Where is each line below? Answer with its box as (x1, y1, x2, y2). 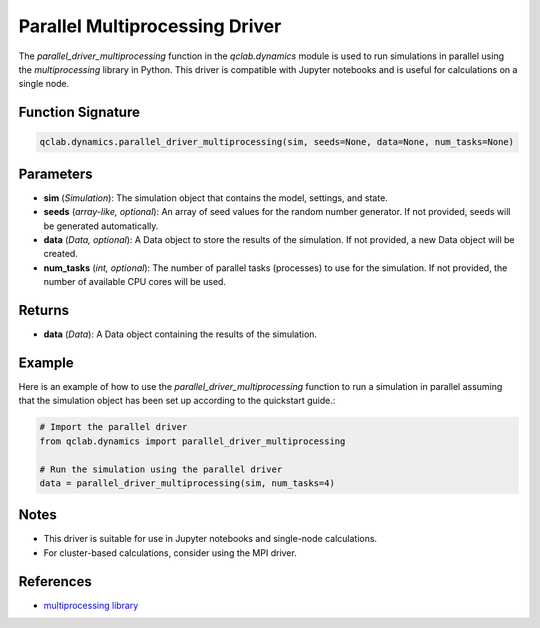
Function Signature (18, 104, 140, 121)
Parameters (18, 165, 93, 182)
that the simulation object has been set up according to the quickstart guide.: (18, 395, 336, 407)
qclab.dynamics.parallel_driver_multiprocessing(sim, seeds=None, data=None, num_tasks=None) (39, 136, 515, 148)
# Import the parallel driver (39, 421, 188, 433)
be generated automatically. (43, 220, 159, 232)
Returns (18, 301, 70, 319)
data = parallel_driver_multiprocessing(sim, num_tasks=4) (39, 477, 335, 489)
